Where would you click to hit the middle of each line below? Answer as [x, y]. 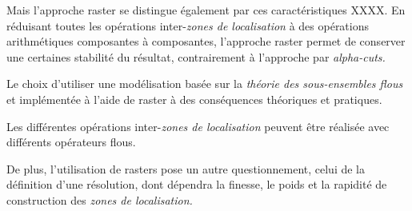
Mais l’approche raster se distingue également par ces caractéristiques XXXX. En [206, 10]
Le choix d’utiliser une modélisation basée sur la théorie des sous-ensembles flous [205, 84]
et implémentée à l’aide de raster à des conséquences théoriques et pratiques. [194, 99]
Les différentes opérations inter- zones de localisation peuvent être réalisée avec [198, 126]
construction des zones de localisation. [100, 199]
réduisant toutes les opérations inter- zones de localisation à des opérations [188, 25]
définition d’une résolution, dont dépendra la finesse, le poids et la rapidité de [197, 184]
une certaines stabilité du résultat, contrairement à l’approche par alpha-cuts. [196, 56]
